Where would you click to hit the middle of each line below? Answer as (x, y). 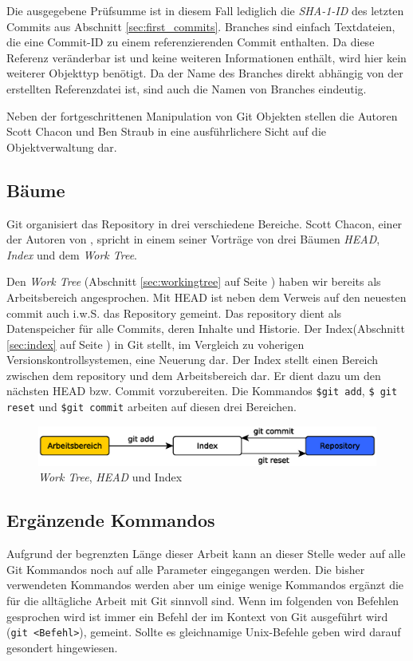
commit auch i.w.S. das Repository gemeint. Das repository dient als (174, 313)
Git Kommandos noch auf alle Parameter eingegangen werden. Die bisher (186, 569)
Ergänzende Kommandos (111, 520)
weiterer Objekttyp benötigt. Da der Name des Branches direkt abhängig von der (205, 73)
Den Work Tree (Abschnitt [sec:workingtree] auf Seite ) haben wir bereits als (194, 281)
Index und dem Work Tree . (72, 254)
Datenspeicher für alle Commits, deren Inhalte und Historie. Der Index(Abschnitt (206, 329)
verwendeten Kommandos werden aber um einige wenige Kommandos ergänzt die (205, 585)
